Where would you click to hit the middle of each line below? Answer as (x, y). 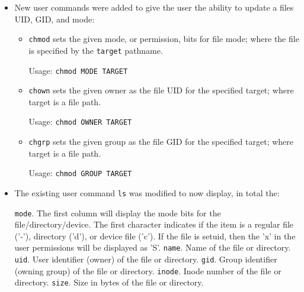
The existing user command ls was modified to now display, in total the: (147, 192)
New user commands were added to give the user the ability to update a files (154, 7)
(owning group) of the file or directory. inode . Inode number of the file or (148, 270)
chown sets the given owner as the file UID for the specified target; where (161, 90)
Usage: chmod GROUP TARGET (80, 173)
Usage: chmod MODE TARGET (78, 70)
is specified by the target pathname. (96, 50)
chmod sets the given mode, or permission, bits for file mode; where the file (164, 39)
